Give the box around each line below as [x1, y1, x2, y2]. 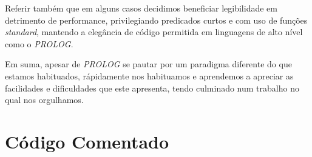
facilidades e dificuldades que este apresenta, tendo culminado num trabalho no [5, 81, 299, 94]
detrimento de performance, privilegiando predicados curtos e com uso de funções [5, 13, 308, 26]
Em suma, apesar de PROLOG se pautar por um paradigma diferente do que [5, 58, 292, 70]
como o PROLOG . [5, 37, 73, 50]
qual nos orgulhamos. [5, 93, 84, 106]
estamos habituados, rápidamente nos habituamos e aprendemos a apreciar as [5, 69, 294, 82]
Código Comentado [5, 129, 169, 153]
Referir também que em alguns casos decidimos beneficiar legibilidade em [5, 2, 277, 14]
